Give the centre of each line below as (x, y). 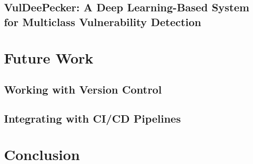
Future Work (49, 58)
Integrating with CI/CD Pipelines (93, 118)
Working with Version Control (83, 89)
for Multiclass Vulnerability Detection (103, 21)
